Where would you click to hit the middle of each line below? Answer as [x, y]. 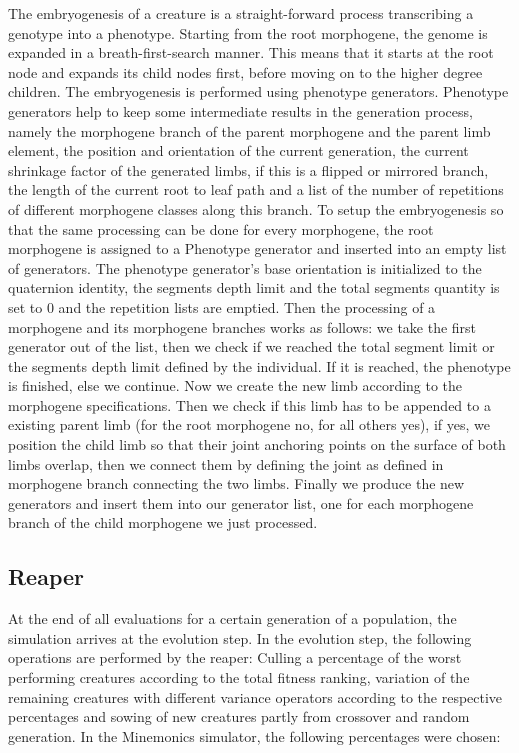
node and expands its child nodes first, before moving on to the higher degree [245, 71]
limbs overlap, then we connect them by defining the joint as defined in [226, 463]
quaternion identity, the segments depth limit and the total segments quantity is [254, 287]
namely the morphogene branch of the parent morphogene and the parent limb [249, 130]
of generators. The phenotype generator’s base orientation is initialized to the [245, 267]
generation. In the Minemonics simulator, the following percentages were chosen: [254, 735]
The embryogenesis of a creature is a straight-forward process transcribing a [241, 13]
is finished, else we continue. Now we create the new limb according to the [235, 385]
